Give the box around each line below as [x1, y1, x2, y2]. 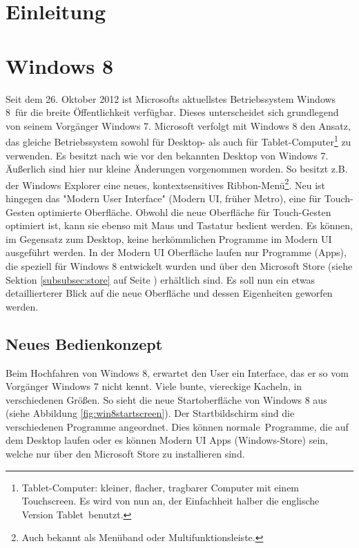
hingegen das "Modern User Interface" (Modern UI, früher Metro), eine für [6, 190, 322, 205]
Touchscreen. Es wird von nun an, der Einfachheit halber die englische [21, 493, 320, 508]
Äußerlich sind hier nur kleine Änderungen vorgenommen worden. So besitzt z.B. [6, 162, 348, 176]
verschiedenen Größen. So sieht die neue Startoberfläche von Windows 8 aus [6, 392, 327, 407]
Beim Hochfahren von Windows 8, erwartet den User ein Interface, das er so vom [6, 365, 349, 380]
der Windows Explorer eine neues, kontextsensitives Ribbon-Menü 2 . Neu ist [6, 175, 325, 192]
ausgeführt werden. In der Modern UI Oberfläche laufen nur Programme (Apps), [6, 245, 347, 260]
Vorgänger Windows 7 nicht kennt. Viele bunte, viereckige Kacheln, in [6, 379, 302, 393]
